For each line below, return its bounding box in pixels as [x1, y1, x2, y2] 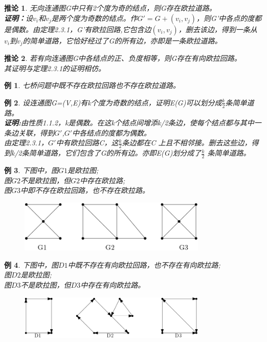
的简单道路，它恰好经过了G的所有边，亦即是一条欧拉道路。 [23, 35, 222, 46]
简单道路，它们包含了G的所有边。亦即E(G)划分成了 [29, 147, 202, 158]
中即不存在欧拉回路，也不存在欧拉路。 [20, 185, 150, 196]
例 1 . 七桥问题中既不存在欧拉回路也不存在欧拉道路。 [4, 80, 180, 91]
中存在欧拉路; [80, 175, 125, 185]
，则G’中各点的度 [196, 12, 255, 23]
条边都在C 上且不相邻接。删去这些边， [122, 137, 252, 148]
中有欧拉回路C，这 [56, 137, 119, 148]
